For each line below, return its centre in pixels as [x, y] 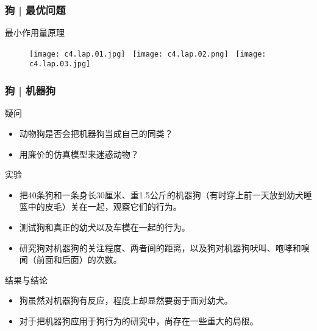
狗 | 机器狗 [30, 90]
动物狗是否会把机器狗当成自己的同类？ [96, 133]
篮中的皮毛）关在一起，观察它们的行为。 [100, 207]
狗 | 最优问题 [35, 9]
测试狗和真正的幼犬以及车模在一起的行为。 [105, 227]
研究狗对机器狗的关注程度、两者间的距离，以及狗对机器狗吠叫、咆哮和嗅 [164, 247]
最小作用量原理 [35, 33]
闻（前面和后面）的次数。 [70, 260]
